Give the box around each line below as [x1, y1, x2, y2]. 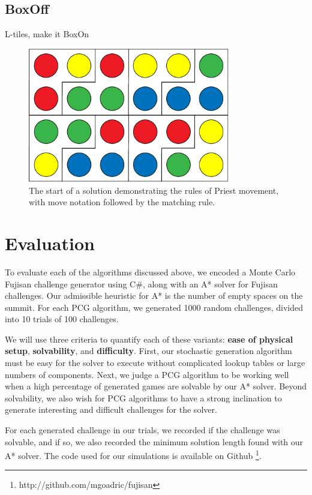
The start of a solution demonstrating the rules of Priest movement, [29, 184, 279, 196]
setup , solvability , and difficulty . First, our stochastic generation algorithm [5, 344, 292, 357]
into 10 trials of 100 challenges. [5, 313, 119, 325]
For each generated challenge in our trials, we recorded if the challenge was [5, 424, 280, 436]
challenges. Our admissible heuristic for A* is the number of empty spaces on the [5, 289, 303, 302]
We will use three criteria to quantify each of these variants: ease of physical [5, 332, 293, 345]
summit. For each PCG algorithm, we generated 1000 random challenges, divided [5, 301, 304, 313]
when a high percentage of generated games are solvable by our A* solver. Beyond [5, 380, 307, 392]
